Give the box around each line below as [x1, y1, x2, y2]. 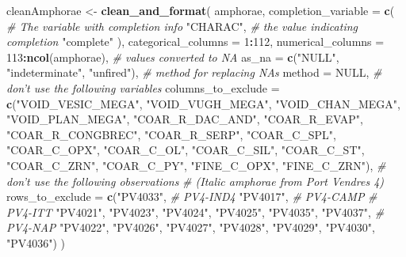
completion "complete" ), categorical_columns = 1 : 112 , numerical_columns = [6, 33, 385, 50]
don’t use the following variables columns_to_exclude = [6, 79, 280, 96]
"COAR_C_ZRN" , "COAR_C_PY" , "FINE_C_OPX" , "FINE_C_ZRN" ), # [6, 157, 386, 173]
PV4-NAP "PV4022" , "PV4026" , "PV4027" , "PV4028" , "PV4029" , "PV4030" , [6, 219, 375, 236]
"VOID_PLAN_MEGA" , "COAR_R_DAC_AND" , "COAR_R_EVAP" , [6, 111, 364, 127]
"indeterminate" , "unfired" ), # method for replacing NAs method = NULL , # [6, 64, 382, 81]
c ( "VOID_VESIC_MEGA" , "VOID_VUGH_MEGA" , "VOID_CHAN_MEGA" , [6, 95, 400, 111]
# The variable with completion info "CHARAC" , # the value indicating [6, 17, 358, 34]
